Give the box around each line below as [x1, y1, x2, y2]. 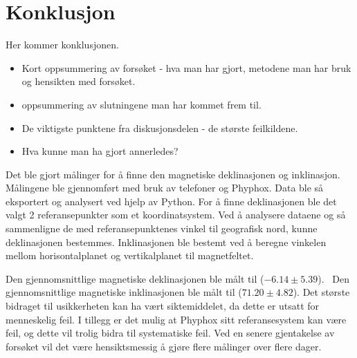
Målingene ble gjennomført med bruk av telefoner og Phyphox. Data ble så [6, 180, 324, 195]
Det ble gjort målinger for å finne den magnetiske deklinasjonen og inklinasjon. [6, 167, 340, 181]
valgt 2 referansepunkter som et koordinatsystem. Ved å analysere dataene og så [6, 207, 346, 222]
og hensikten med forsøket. [21, 74, 136, 88]
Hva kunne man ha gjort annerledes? [21, 144, 178, 158]
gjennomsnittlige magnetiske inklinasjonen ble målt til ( [6, 285, 242, 299]
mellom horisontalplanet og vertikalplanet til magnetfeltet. [6, 248, 254, 263]
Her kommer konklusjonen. [6, 37, 119, 52]
